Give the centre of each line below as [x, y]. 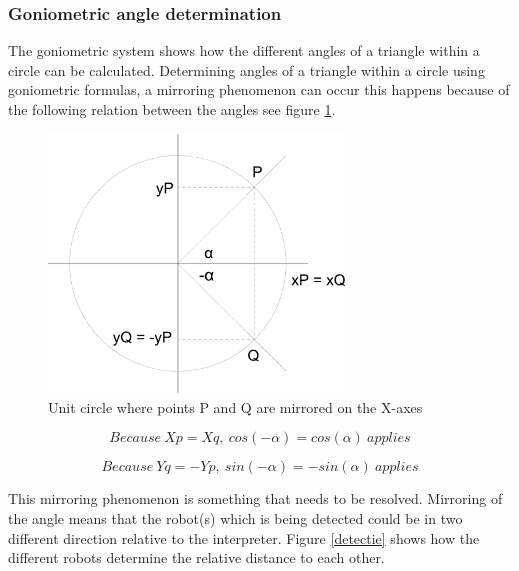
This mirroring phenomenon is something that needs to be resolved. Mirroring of [255, 498]
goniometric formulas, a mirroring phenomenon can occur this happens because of [259, 89]
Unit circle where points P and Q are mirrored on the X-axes [235, 406]
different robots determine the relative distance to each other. [196, 557]
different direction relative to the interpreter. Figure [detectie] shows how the [244, 537]
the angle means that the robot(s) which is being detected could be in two [235, 518]
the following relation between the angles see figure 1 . [172, 109]
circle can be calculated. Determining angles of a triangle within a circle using [246, 69]
